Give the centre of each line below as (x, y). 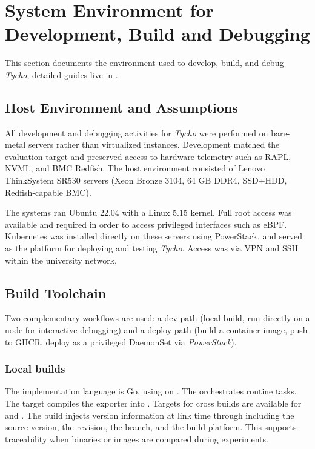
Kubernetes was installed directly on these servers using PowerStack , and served (154, 236)
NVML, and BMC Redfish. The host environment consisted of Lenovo (135, 168)
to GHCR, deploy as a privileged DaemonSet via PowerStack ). (121, 341)
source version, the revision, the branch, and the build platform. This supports (151, 427)
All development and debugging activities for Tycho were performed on (137, 132)
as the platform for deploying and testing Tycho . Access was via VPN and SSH (151, 248)
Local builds (35, 369)
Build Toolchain (56, 292)
